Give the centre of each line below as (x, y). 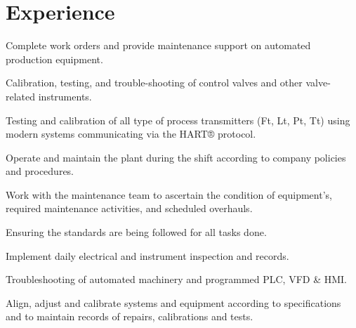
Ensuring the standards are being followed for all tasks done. (136, 232)
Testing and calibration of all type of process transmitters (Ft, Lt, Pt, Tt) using (178, 120)
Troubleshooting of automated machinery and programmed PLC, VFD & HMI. (176, 279)
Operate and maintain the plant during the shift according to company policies (176, 157)
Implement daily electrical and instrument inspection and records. (147, 255)
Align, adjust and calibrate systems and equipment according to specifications (173, 302)
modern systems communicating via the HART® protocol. (131, 134)
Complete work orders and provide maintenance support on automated (158, 45)
